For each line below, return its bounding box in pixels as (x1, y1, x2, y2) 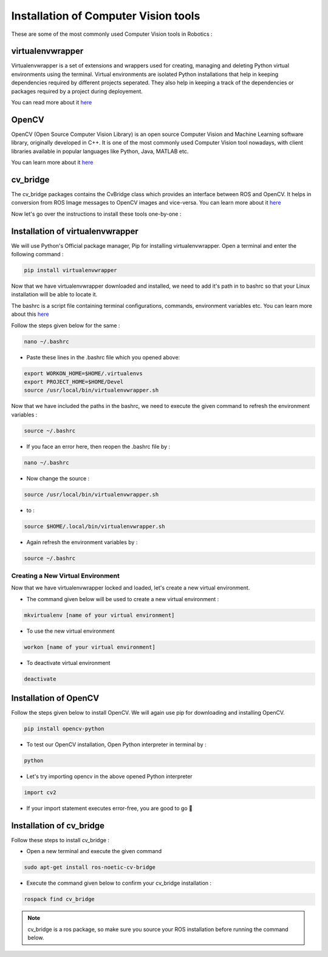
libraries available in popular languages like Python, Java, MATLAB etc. (11, 148, 189, 155)
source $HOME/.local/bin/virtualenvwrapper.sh (24, 523, 165, 530)
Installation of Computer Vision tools (11, 9, 200, 22)
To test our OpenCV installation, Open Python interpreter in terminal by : (26, 741, 207, 748)
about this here (11, 310, 49, 318)
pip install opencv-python (24, 726, 104, 732)
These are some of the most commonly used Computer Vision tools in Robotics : (11, 30, 213, 38)
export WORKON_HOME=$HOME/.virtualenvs (24, 370, 143, 376)
